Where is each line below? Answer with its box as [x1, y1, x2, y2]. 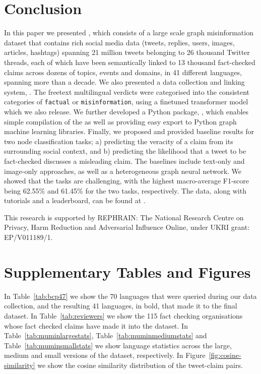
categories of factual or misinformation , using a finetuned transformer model [4, 96, 248, 107]
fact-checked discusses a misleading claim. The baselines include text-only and [4, 155, 245, 166]
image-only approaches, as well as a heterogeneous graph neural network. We [4, 165, 242, 176]
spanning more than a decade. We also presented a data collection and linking [4, 77, 245, 87]
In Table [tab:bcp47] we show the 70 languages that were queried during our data [4, 290, 257, 301]
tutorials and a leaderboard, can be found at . [4, 195, 146, 206]
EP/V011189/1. [4, 232, 53, 242]
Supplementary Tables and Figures [4, 261, 251, 282]
